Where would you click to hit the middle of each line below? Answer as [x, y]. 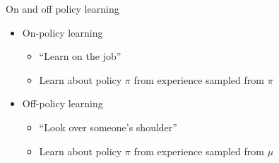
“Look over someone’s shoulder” [108, 127]
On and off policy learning [63, 8]
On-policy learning [63, 32]
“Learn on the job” [80, 56]
